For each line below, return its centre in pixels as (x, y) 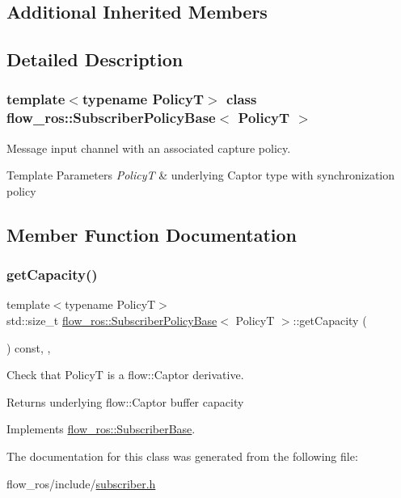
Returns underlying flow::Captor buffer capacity (125, 401)
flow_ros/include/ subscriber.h (81, 483)
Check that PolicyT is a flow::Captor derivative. (125, 375)
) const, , (29, 347)
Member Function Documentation (152, 234)
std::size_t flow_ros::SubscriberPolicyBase (112, 321)
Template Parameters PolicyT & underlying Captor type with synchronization (201, 175)
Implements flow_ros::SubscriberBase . (101, 429)
